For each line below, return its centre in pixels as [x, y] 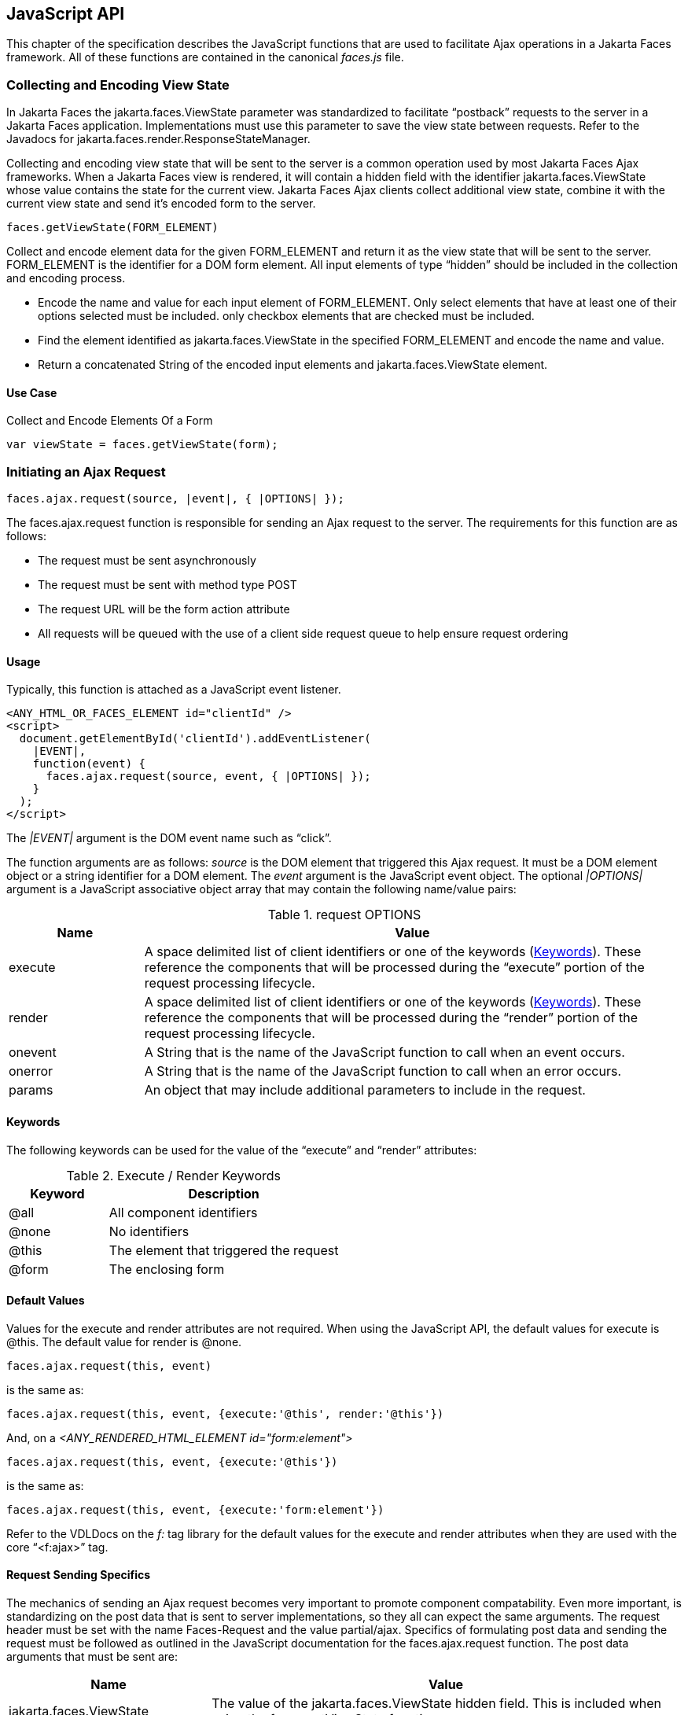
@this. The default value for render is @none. [124, 1341]
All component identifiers [183, 1212]
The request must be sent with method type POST [167, 585]
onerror [31, 1071]
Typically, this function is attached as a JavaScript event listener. [174, 690]
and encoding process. [66, 278]
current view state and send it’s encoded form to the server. [161, 204]
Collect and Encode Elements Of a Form [110, 421]
